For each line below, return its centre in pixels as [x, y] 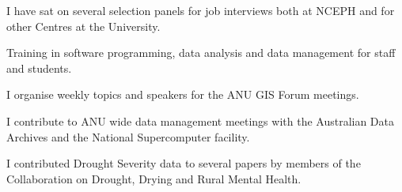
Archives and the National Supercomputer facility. [128, 136]
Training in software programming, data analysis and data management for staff [201, 53]
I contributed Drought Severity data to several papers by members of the [184, 163]
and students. [39, 68]
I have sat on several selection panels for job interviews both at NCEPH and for [201, 10]
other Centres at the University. [83, 26]
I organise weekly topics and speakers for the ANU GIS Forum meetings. [183, 94]
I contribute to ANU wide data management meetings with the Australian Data [201, 120]
